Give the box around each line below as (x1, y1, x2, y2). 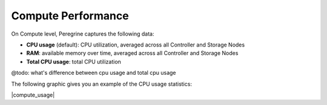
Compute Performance (11, 9, 130, 22)
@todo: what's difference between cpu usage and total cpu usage (11, 69, 176, 77)
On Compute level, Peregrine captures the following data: (11, 30, 154, 37)
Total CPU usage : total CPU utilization (26, 58, 121, 65)
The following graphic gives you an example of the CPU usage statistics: (11, 80, 192, 87)
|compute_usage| (11, 91, 55, 98)
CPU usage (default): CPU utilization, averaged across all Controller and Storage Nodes (26, 41, 245, 48)
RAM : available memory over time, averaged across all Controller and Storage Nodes (26, 49, 239, 57)
